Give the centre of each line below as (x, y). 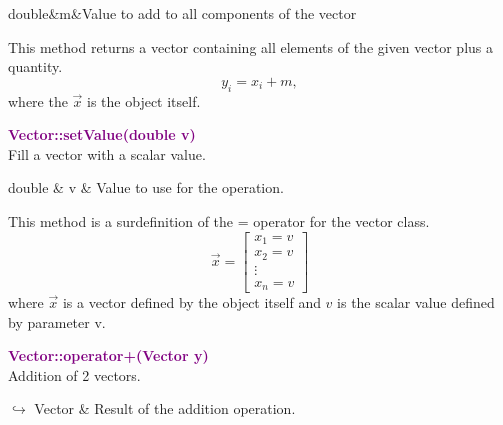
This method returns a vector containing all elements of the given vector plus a (250, 46)
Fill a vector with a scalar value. (107, 153)
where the (38, 100)
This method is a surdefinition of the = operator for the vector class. (219, 220)
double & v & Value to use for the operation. (146, 187)
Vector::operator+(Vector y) (108, 355)
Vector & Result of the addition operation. (165, 408)
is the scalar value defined (416, 302)
